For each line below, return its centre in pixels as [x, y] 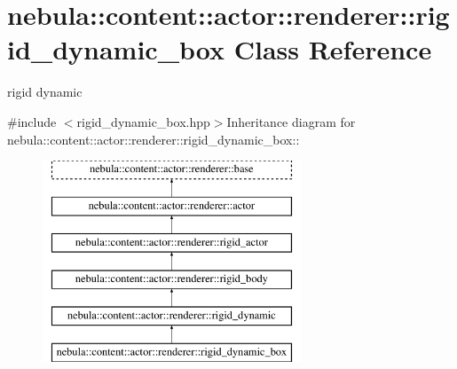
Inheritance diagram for [291, 121]
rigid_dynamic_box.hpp [143, 121]
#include [32, 121]
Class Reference [333, 49]
